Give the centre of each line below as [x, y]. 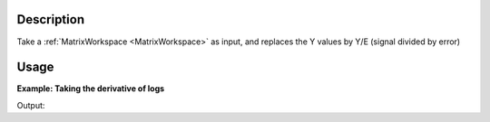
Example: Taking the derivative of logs [91, 89]
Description [51, 19]
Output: [31, 105]
